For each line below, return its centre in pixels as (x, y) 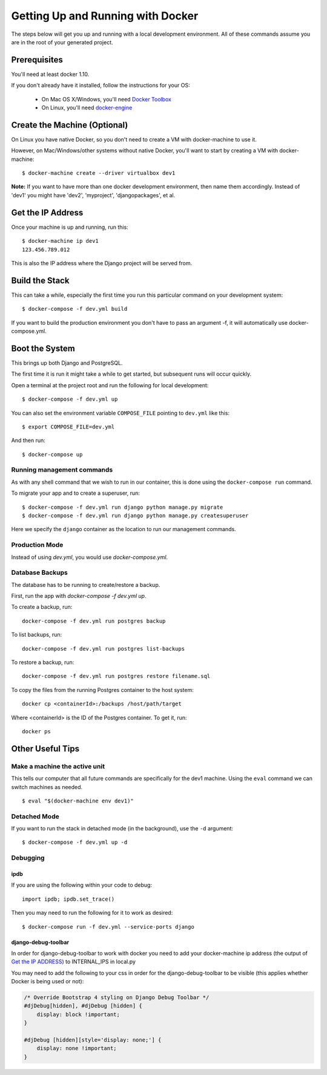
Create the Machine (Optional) (70, 125)
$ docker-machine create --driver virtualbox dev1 (99, 173)
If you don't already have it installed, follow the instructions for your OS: (101, 86)
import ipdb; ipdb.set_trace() (68, 899)
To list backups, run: (37, 635)
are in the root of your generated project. (62, 42)
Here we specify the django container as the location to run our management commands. (124, 529)
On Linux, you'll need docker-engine (87, 108)
